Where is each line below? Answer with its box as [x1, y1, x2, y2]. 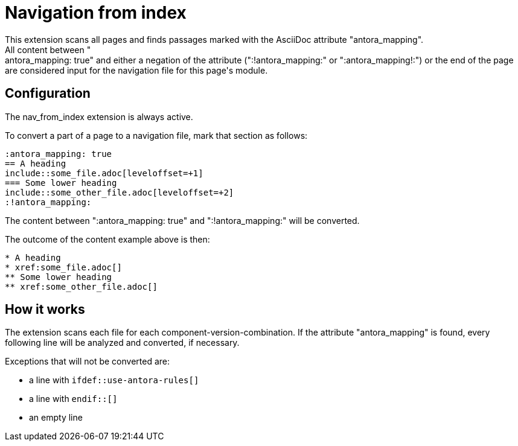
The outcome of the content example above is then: [5, 234, 210, 244]
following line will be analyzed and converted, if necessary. [5, 337, 240, 348]
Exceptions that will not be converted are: [5, 356, 170, 367]
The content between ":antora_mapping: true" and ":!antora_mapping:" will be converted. [5, 215, 360, 226]
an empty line [29, 412, 83, 423]
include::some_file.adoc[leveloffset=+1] [5, 168, 203, 178]
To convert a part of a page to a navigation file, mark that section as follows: [5, 130, 308, 141]
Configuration [5, 86, 91, 101]
